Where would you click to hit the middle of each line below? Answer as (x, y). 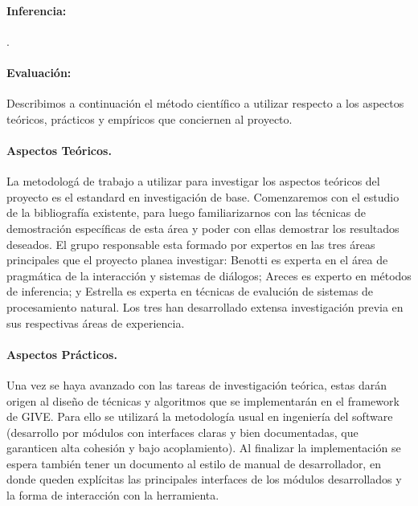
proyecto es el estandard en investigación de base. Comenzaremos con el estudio (203, 196)
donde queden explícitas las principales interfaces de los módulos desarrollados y (204, 479)
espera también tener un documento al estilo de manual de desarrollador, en (194, 463)
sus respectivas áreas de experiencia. (96, 322)
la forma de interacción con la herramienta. (113, 495)
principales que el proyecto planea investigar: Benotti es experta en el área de (197, 260)
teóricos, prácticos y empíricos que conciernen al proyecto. (150, 118)
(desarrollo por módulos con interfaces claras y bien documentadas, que (182, 432)
